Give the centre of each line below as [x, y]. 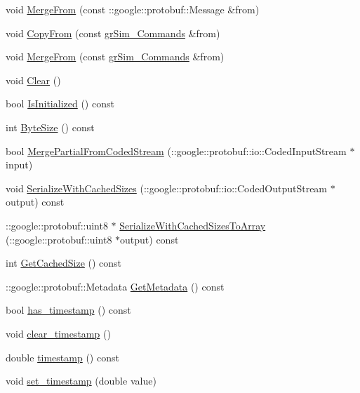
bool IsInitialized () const [60, 104]
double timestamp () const [62, 357]
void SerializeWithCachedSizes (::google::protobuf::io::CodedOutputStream [167, 188]
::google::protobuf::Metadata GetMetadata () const [115, 286]
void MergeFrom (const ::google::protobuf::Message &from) [133, 9]
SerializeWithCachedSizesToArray [193, 225]
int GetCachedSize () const [64, 263]
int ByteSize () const [50, 127]
